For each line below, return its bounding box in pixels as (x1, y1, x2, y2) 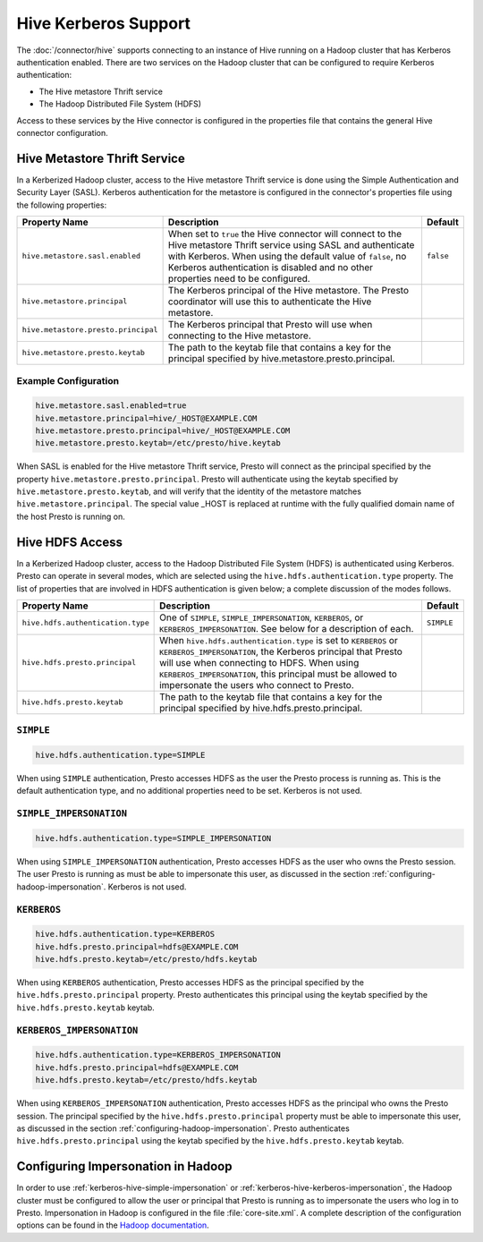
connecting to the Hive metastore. (167, 329, 312, 342)
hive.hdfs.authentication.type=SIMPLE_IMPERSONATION (35, 833, 272, 843)
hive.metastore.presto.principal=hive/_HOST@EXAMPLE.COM (35, 425, 291, 436)
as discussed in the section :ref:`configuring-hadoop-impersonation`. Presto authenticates (16, 1123, 351, 1134)
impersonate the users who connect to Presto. (159, 678, 355, 691)
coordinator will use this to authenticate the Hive (167, 295, 372, 308)
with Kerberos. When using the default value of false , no (167, 250, 407, 262)
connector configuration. (16, 127, 109, 138)
